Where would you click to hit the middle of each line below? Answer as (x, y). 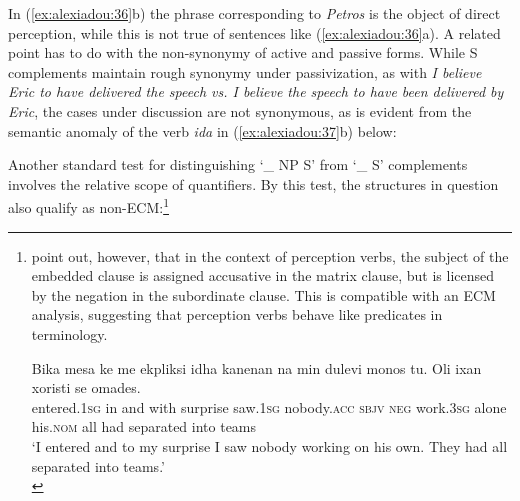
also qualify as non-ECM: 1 (88, 205)
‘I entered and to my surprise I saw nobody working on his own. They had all (269, 445)
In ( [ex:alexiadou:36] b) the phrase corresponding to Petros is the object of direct (254, 13)
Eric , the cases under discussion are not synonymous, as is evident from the (240, 110)
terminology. (69, 333)
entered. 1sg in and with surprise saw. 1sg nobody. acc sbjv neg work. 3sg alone (269, 406)
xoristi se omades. (86, 387)
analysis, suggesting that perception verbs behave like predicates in (237, 314)
